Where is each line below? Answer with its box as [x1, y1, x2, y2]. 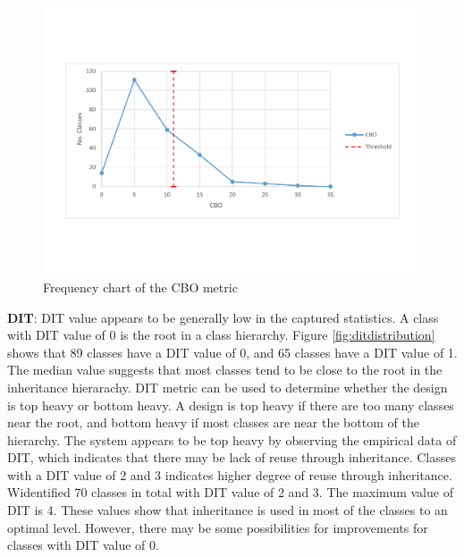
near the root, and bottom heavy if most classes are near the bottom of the [7, 413, 419, 432]
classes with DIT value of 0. [7, 536, 159, 554]
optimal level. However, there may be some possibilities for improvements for [7, 518, 428, 536]
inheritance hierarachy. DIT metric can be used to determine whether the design [7, 377, 448, 396]
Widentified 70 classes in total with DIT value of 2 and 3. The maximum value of [7, 483, 453, 502]
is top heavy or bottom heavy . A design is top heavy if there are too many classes [7, 395, 454, 414]
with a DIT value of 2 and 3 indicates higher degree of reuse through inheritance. [7, 465, 452, 484]
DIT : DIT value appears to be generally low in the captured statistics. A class [7, 308, 439, 326]
